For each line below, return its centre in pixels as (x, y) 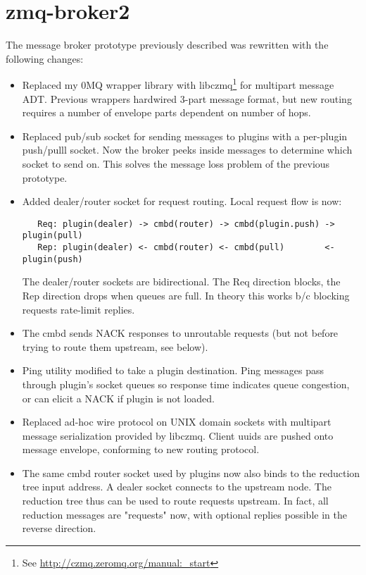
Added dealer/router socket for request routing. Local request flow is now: (182, 201)
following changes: (45, 58)
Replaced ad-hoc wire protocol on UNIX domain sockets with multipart (177, 422)
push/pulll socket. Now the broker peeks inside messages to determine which (187, 150)
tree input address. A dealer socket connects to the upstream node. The (177, 487)
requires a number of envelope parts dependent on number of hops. (166, 112)
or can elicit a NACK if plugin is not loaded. (118, 398)
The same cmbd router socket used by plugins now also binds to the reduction (191, 472)
